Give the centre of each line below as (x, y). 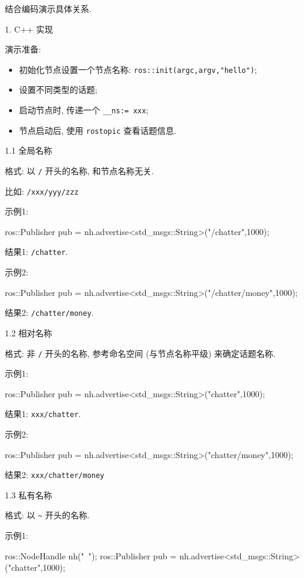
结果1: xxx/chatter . (43, 414)
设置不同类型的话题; (58, 90)
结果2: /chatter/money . (49, 313)
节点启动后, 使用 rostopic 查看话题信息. (98, 130)
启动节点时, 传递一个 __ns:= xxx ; (84, 110)
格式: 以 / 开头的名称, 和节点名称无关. (79, 170)
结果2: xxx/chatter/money (55, 475)
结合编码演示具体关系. (48, 8)
